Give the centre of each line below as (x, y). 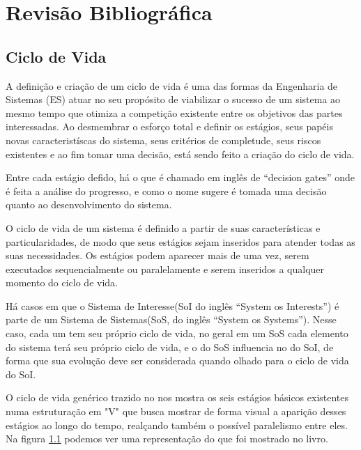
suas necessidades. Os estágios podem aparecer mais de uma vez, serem (158, 255)
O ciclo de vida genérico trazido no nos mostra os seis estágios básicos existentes (177, 397)
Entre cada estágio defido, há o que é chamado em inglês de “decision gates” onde (180, 177)
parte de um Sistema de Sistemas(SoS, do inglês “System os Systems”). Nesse (171, 319)
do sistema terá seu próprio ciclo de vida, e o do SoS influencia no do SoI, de (170, 347)
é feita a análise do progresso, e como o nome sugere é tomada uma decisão (166, 191)
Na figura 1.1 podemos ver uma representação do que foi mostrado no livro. (167, 439)
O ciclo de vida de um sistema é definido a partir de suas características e (163, 227)
